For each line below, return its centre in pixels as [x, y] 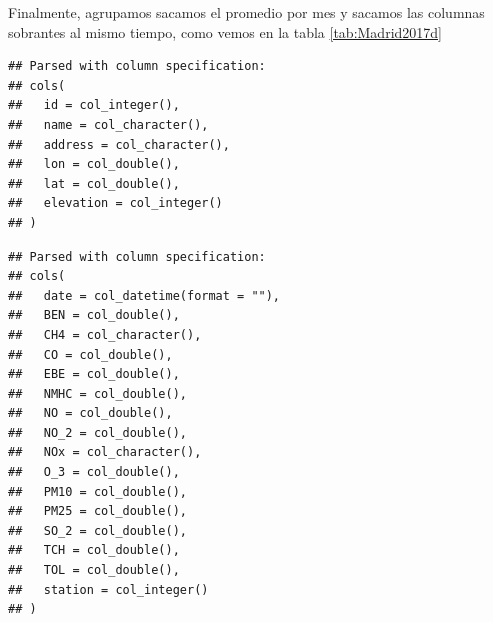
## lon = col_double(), [94, 164]
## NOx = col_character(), [105, 452]
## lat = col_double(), [94, 183]
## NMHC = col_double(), [97, 393]
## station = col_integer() [108, 589]
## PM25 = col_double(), [97, 511]
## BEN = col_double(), [94, 315]
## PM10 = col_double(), [97, 491]
